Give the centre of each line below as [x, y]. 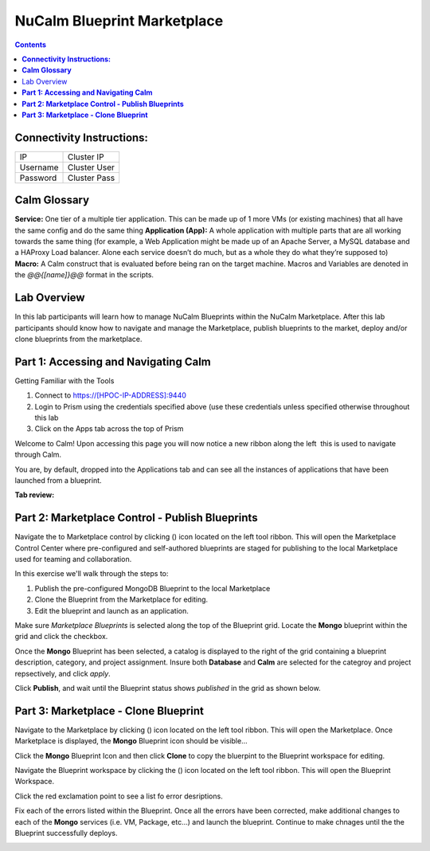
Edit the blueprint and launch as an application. [111, 610]
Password [38, 178]
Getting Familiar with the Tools [64, 380]
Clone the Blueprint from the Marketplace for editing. [121, 600]
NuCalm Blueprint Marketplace [119, 21]
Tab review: [35, 495]
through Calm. [38, 455]
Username [39, 167]
